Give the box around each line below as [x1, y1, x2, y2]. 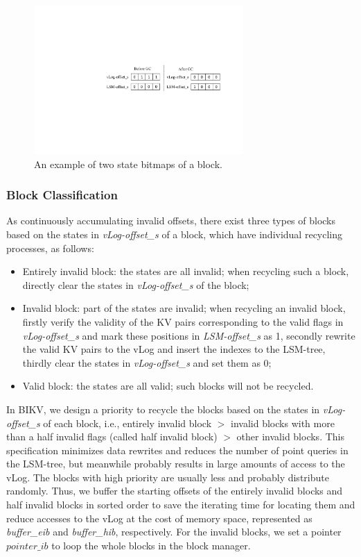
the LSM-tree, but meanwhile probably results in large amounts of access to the [6, 456, 345, 471]
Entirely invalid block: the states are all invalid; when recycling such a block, [22, 264, 349, 278]
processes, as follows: [6, 240, 94, 255]
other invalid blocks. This [236, 429, 344, 444]
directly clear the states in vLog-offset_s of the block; [22, 277, 249, 292]
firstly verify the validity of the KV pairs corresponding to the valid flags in [22, 314, 344, 329]
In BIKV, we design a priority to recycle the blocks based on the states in [6, 401, 320, 416]
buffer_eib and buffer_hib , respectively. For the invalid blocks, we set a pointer [6, 524, 342, 539]
